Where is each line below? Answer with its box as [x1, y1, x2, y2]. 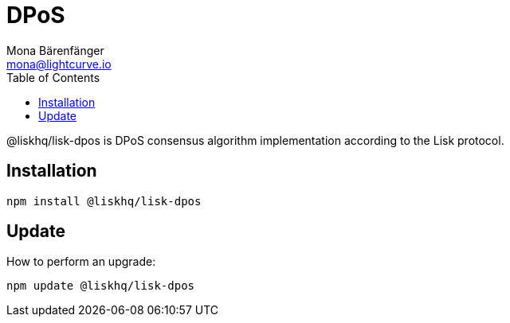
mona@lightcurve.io [6, 56, 112, 71]
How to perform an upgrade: [6, 255, 156, 269]
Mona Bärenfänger [6, 43, 104, 57]
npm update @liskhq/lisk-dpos [6, 279, 195, 293]
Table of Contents [6, 70, 100, 84]
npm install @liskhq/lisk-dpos [6, 194, 202, 208]
